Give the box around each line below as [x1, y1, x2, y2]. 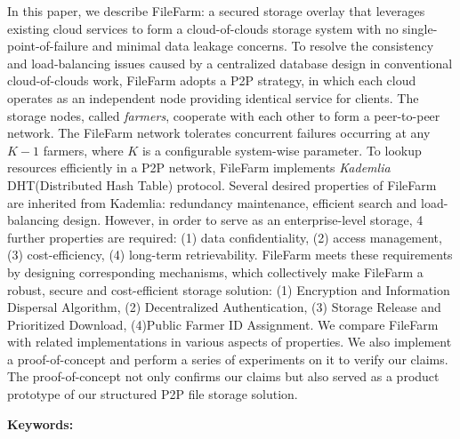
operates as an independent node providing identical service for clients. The [7, 88, 419, 107]
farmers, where [43, 140, 124, 159]
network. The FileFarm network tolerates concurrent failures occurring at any [7, 124, 431, 142]
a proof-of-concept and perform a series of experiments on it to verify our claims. [7, 349, 448, 368]
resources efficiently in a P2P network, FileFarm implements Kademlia [7, 158, 391, 177]
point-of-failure [7, 36, 89, 55]
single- [402, 19, 438, 37]
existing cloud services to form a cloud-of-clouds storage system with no [7, 19, 399, 37]
